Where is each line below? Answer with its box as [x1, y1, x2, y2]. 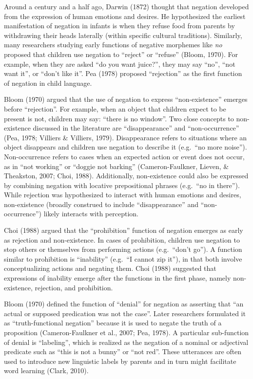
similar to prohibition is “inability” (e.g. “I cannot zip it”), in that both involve [4, 253, 242, 264]
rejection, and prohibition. [35, 282, 113, 292]
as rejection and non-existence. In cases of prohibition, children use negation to [4, 234, 240, 245]
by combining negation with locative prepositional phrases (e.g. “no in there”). [4, 180, 240, 190]
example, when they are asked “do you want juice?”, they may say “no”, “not [4, 58, 235, 69]
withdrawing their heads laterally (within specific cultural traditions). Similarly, [4, 30, 242, 40]
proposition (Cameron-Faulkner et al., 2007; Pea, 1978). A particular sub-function [4, 327, 249, 337]
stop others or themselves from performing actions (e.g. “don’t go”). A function [4, 244, 242, 254]
